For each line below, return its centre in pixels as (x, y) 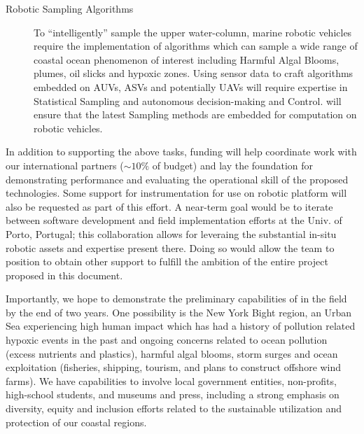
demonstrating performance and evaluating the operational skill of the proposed (177, 179)
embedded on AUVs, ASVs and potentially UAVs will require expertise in (191, 86)
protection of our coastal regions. (76, 422)
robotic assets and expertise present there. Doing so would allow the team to (170, 247)
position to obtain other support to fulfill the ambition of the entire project (167, 261)
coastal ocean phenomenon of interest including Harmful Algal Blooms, (187, 59)
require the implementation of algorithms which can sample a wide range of (196, 46)
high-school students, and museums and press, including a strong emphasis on (173, 394)
